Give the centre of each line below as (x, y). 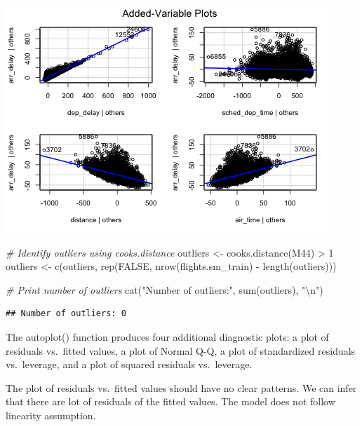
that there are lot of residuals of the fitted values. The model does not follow (170, 401)
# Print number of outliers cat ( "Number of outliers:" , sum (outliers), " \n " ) (165, 289)
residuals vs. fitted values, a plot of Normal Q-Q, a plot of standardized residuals (181, 350)
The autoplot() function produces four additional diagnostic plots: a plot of (167, 336)
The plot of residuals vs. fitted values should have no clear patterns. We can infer (181, 387)
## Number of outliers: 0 (66, 314)
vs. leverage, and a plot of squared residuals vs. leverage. (129, 364)
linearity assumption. (51, 415)
